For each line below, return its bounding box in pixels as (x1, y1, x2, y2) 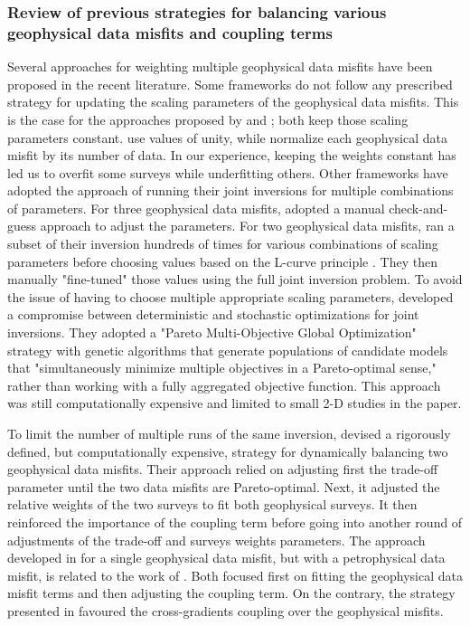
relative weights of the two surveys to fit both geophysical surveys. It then (7, 495, 418, 514)
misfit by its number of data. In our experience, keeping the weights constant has (7, 146, 456, 165)
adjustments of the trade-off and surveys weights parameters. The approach (7, 530, 426, 549)
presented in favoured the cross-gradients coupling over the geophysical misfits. (7, 601, 444, 620)
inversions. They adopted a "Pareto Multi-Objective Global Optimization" (7, 323, 417, 342)
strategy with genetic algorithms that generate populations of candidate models (7, 340, 448, 359)
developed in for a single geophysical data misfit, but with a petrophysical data (7, 548, 446, 567)
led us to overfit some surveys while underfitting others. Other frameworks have (7, 163, 448, 182)
